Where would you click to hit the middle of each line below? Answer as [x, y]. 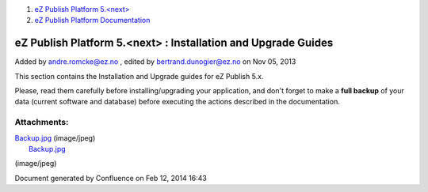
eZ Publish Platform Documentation [92, 21]
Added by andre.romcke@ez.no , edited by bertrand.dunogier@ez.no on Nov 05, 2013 [155, 62]
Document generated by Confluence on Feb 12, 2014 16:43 [111, 178]
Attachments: [42, 122]
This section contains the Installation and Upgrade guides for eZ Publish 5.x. [139, 76]
